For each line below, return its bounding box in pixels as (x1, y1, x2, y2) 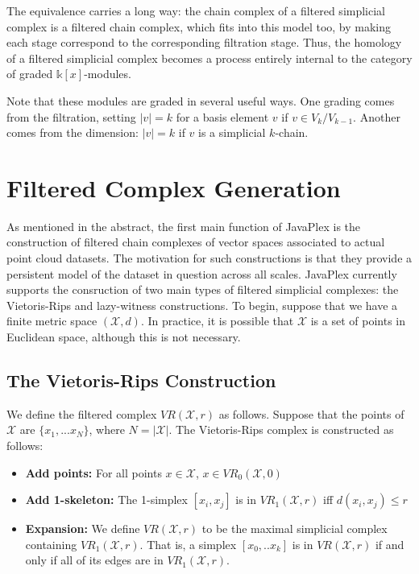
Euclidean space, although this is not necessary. (6, 328, 241, 345)
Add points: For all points (25, 464, 162, 481)
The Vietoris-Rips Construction (6, 368, 276, 393)
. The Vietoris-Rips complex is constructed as (168, 421, 394, 438)
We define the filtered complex (6, 405, 157, 422)
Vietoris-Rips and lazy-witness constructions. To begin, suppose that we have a (6, 296, 398, 313)
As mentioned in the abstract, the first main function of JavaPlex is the (6, 217, 361, 234)
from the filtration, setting (6, 108, 136, 125)
